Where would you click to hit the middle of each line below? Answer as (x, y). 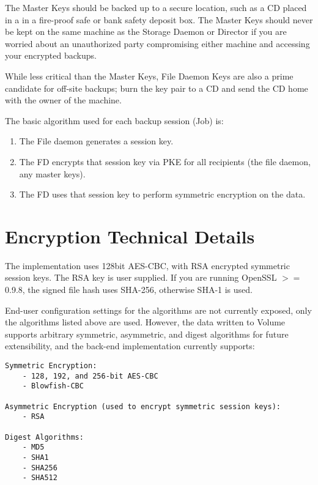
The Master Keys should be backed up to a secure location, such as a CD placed (156, 7)
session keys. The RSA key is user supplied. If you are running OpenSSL (141, 277)
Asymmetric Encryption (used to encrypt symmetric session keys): (143, 406)
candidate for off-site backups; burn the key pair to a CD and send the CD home (157, 88)
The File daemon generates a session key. (96, 141)
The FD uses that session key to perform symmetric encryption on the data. (162, 194)
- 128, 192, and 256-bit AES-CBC (90, 376)
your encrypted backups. (51, 55)
